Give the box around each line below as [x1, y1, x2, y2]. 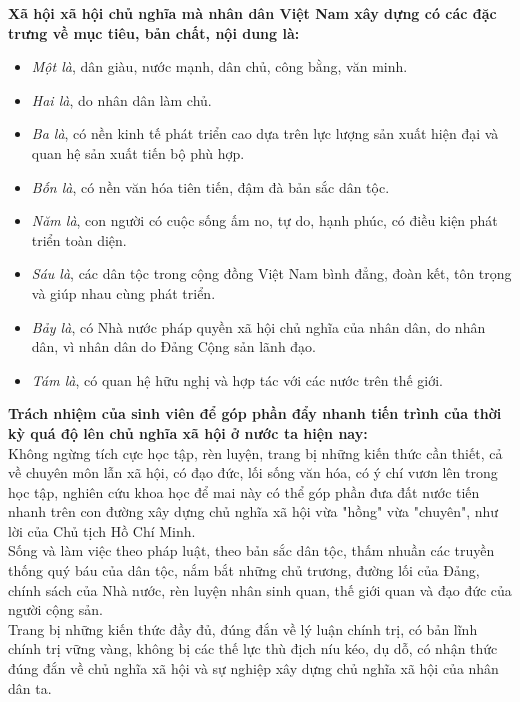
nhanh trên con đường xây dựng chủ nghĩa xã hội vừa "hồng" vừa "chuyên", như [8, 501, 499, 522]
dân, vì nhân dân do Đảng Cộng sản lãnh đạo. [31, 336, 317, 357]
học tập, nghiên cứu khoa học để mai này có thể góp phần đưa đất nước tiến [8, 481, 480, 502]
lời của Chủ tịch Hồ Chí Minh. [8, 520, 196, 541]
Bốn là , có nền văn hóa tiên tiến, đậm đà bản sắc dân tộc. [31, 176, 390, 197]
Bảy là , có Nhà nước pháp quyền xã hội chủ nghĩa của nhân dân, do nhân [31, 316, 486, 337]
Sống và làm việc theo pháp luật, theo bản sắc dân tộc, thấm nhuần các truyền [8, 540, 495, 561]
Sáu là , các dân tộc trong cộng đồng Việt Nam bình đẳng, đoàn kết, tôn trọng [31, 263, 512, 284]
